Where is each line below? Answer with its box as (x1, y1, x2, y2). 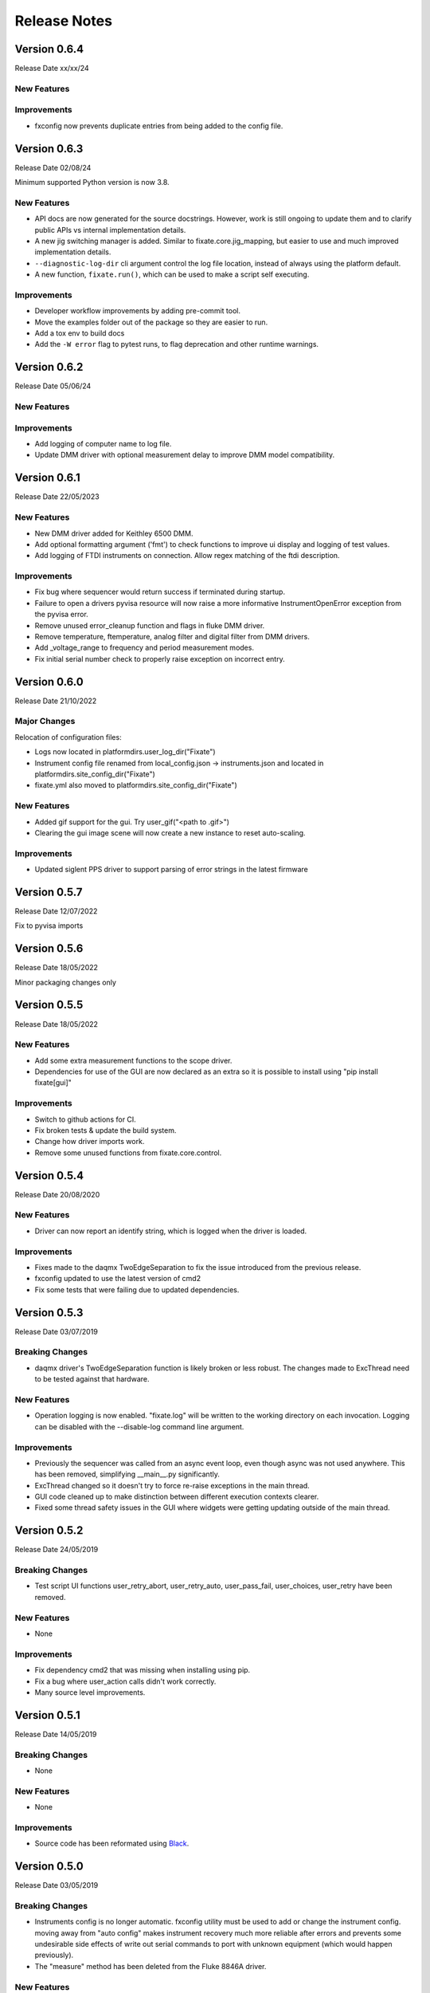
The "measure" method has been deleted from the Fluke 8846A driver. (34, 1961, 267, 1971)
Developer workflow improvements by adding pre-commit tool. (34, 306, 240, 316)
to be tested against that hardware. (34, 1374, 150, 1384)
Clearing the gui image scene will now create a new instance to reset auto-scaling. (34, 827, 306, 837)
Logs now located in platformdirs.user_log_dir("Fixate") (34, 747, 216, 757)
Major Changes (14, 716, 76, 727)
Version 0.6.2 (14, 360, 84, 374)
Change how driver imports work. (34, 1137, 145, 1146)
